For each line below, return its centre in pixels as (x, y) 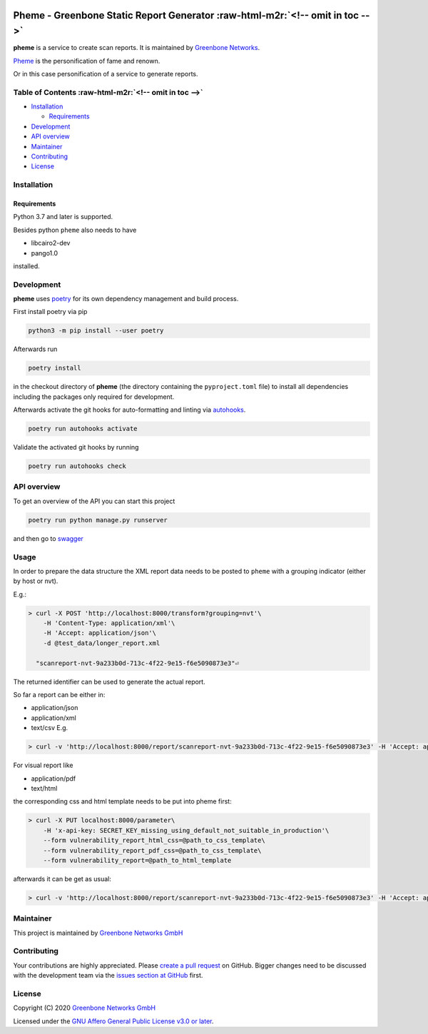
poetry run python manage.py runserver (98, 520)
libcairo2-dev (51, 243)
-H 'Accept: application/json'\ (100, 633)
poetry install (55, 368)
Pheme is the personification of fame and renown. (87, 61)
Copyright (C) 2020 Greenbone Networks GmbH (85, 1008)
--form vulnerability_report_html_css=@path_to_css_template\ (154, 841)
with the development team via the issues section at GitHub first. (108, 975)
